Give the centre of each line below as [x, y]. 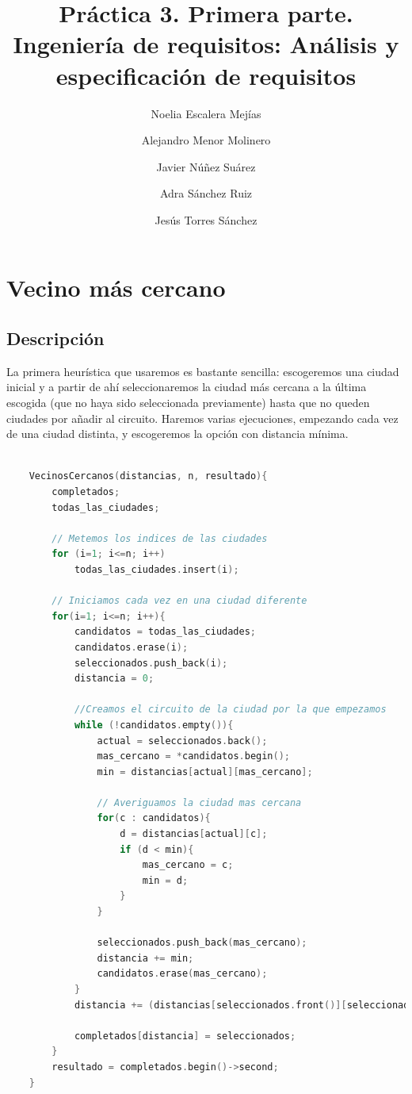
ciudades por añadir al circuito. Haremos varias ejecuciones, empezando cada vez [202, 418]
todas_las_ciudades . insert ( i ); [156, 569]
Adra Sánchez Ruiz [206, 193]
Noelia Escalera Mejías [206, 113]
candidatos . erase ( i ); [131, 647]
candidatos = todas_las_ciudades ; [165, 632]
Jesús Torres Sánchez [206, 219]
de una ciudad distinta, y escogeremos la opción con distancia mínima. [177, 434]
